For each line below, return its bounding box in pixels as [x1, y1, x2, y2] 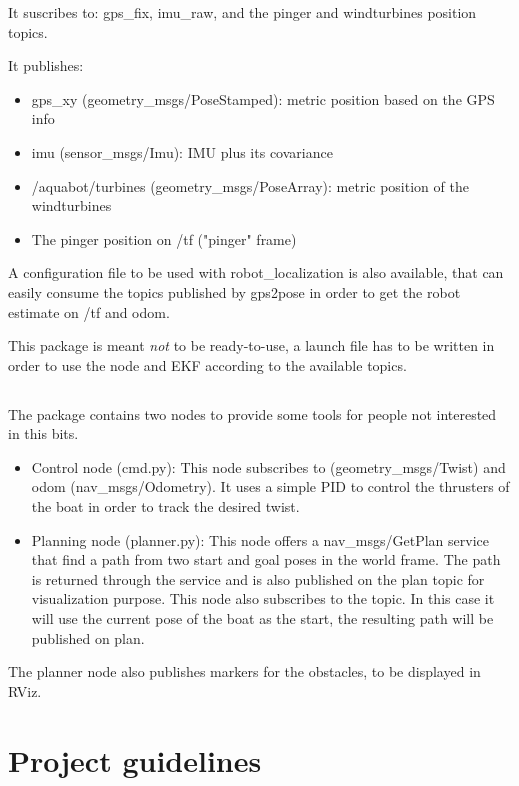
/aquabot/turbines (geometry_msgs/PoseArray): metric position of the [31, 175, 469, 196]
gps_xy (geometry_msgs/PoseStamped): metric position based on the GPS [31, 88, 495, 109]
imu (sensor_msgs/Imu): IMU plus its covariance [31, 141, 333, 162]
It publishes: [8, 55, 84, 76]
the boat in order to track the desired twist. [31, 496, 300, 517]
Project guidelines [8, 739, 262, 780]
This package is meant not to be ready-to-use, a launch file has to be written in [8, 335, 495, 356]
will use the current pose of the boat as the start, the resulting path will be [31, 608, 494, 629]
